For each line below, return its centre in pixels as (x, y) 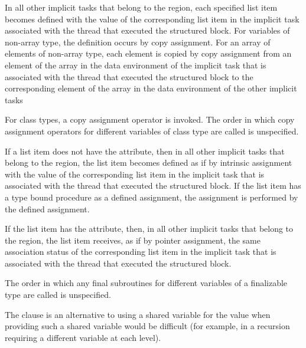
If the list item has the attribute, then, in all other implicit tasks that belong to (149, 229)
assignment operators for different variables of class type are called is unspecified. (152, 131)
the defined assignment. (47, 209)
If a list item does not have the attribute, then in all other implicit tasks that (145, 151)
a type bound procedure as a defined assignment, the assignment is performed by (152, 197)
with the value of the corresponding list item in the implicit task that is (135, 174)
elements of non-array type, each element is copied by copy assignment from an (148, 53)
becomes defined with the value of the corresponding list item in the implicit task (152, 19)
